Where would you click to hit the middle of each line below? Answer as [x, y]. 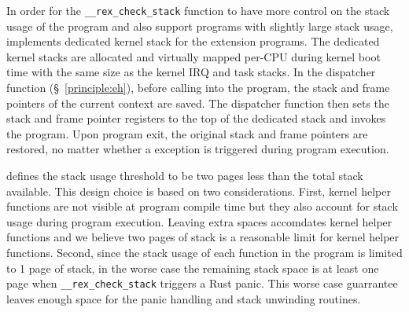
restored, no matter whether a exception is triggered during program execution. [198, 149]
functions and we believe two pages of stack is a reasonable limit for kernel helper [203, 237]
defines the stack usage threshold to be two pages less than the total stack [185, 175]
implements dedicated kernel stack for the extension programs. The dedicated [193, 41]
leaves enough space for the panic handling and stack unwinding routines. [184, 298]
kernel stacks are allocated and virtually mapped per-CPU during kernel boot [193, 56]
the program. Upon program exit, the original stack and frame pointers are [187, 133]
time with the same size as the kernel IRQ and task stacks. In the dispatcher [191, 72]
